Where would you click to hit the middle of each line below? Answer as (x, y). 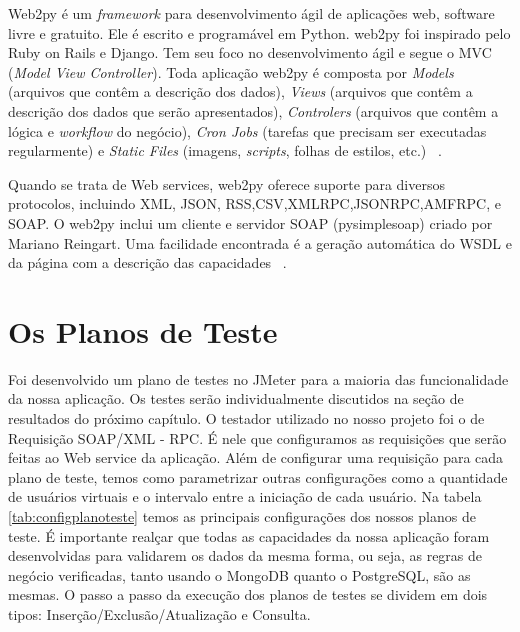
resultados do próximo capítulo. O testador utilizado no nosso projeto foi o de (246, 418)
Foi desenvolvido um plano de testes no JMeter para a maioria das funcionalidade (258, 378)
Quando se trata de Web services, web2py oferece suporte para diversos (226, 183)
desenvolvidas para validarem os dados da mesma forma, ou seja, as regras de (245, 555)
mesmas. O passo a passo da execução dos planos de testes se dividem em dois (248, 594)
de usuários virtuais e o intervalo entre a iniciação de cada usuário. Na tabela (245, 496)
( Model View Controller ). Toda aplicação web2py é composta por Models (231, 71)
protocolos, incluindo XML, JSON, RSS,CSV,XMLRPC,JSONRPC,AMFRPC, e (254, 203)
